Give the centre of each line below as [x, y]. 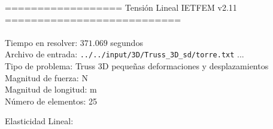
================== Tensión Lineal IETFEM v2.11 [121, 7]
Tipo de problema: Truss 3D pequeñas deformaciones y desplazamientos [137, 66]
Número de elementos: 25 [51, 101]
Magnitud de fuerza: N [46, 77]
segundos [127, 42]
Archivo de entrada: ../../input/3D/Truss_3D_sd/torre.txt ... [125, 54]
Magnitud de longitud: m [51, 89]
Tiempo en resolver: [41, 42]
